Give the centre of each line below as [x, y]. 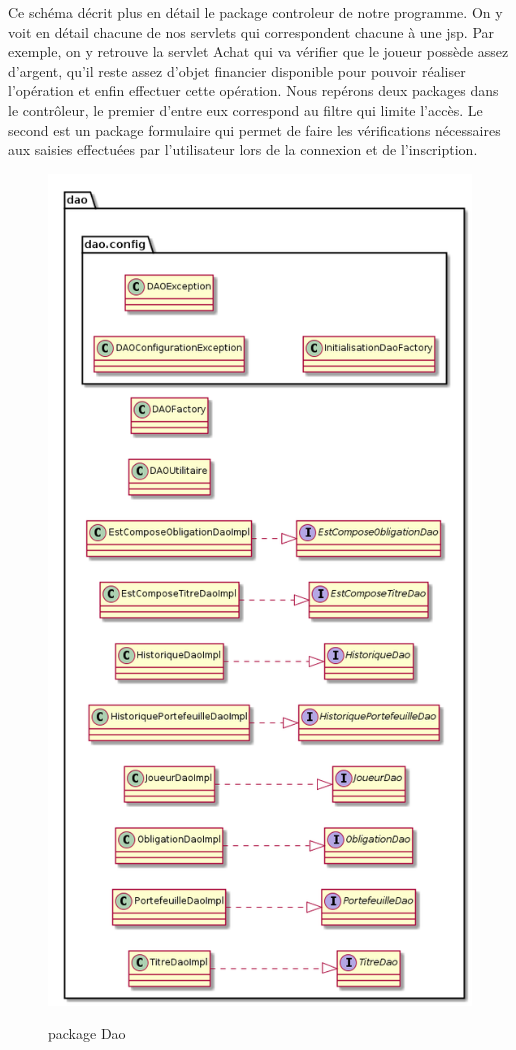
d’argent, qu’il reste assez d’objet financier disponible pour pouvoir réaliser [237, 70]
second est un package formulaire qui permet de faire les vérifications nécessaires [254, 129]
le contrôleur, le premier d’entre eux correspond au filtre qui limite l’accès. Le [245, 109]
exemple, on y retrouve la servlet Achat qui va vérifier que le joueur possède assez [258, 51]
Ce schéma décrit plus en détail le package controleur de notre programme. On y [255, 12]
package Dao [87, 1033]
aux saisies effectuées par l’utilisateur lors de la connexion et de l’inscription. [243, 149]
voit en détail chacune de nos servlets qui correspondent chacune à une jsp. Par [251, 31]
